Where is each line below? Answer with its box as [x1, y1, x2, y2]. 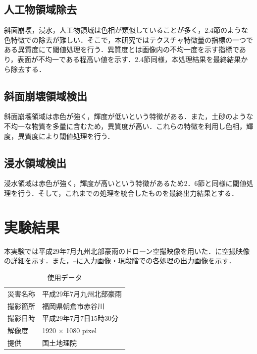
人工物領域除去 [4, 1, 77, 17]
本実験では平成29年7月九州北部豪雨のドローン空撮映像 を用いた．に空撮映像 [4, 245, 250, 256]
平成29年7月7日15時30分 [42, 313, 118, 323]
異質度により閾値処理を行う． [17, 130, 114, 141]
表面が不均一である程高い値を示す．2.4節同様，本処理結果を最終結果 [17, 54, 241, 64]
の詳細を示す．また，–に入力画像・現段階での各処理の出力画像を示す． [4, 255, 236, 266]
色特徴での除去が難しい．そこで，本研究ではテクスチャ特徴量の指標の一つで [4, 34, 253, 45]
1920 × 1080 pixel [42, 325, 97, 336]
